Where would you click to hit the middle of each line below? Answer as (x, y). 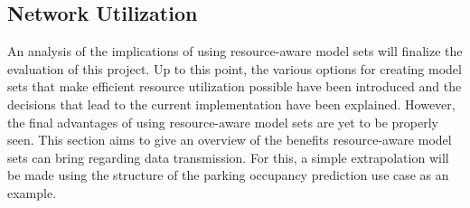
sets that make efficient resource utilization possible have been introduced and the (235, 86)
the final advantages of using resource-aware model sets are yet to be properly (223, 122)
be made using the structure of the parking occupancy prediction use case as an (228, 175)
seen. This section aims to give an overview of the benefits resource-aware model (230, 140)
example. (32, 192)
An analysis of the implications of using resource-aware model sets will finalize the (235, 51)
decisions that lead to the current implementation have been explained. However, (231, 104)
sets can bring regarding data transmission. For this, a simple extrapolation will (228, 157)
